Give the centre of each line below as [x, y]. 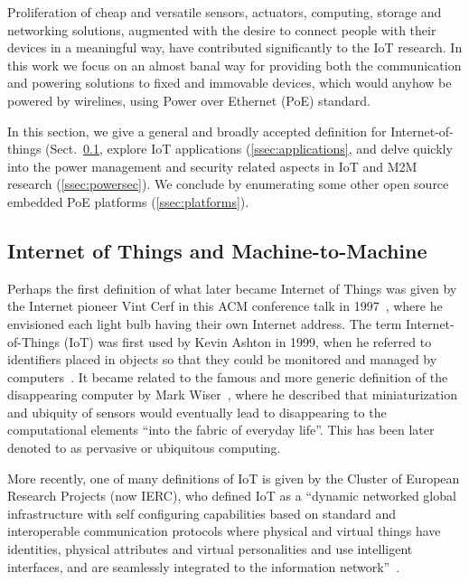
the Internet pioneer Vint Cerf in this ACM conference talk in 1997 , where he [225, 306]
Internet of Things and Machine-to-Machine [217, 250]
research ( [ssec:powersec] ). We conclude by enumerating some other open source [228, 184]
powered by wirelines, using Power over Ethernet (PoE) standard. [189, 100]
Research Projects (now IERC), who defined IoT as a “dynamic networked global [232, 496]
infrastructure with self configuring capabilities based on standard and [202, 513]
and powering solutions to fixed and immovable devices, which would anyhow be [230, 83]
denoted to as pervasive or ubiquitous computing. [144, 448]
